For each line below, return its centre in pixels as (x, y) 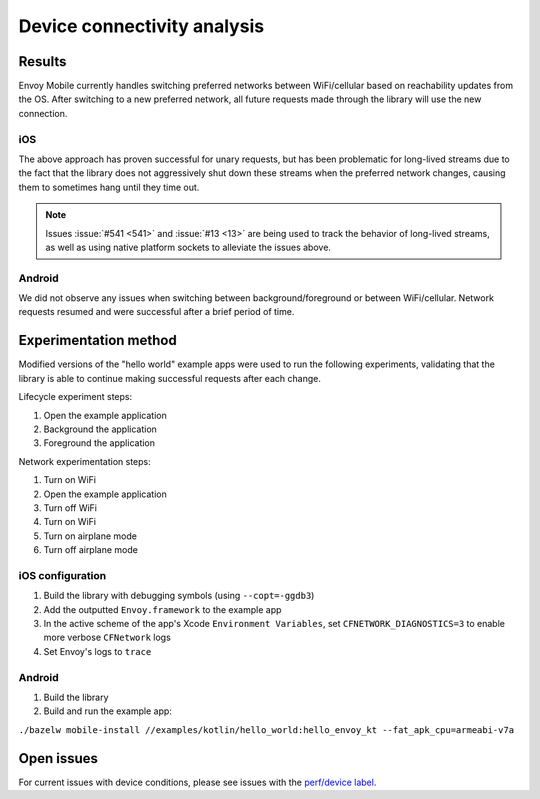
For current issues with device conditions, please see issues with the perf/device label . (197, 782)
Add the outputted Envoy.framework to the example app (162, 609)
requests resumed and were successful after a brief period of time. (156, 312)
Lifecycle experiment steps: (75, 397)
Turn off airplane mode (91, 550)
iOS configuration (62, 575)
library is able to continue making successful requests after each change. (170, 378)
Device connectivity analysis (141, 26)
